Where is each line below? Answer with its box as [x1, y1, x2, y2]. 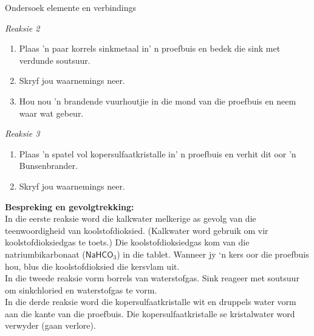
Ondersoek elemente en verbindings [5, 1, 137, 13]
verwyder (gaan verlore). [5, 319, 96, 332]
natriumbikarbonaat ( [5, 247, 86, 260]
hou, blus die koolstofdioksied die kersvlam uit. [5, 259, 180, 272]
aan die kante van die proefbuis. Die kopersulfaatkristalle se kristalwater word [5, 307, 295, 320]
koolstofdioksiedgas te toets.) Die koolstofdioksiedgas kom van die [5, 236, 250, 249]
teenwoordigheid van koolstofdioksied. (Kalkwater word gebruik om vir [5, 224, 268, 236]
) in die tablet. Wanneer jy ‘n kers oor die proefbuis [117, 247, 309, 260]
